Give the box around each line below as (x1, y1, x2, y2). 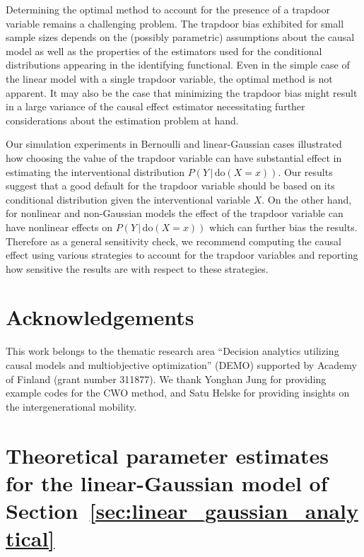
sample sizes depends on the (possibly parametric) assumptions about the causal (6, 30, 355, 45)
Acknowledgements (6, 303, 194, 332)
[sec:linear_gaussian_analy (89, 496, 358, 524)
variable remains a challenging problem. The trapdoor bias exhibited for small (6, 16, 344, 30)
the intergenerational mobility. (6, 399, 137, 414)
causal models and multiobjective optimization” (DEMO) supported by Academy (6, 358, 357, 372)
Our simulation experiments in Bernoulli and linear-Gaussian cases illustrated (6, 136, 342, 151)
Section (6, 496, 78, 524)
